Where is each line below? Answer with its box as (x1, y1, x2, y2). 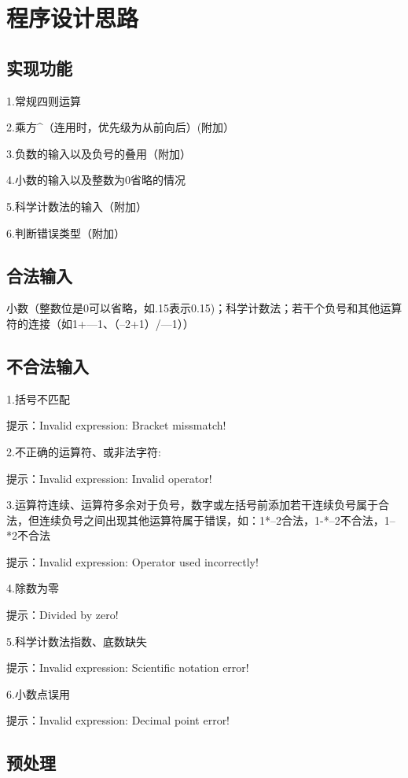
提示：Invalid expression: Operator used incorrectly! (6, 553, 259, 570)
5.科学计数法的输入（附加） (6, 197, 147, 214)
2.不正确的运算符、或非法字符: (6, 443, 161, 459)
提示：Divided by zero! (6, 607, 119, 623)
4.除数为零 (6, 580, 59, 596)
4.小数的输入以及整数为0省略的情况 (6, 171, 186, 188)
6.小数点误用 (6, 685, 70, 702)
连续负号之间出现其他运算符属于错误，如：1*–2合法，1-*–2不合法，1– (39, 511, 395, 528)
